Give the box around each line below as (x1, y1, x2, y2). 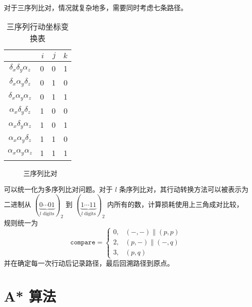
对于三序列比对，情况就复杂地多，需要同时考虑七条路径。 (4, 2, 187, 12)
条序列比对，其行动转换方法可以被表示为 (119, 184, 249, 194)
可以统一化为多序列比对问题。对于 (4, 184, 113, 194)
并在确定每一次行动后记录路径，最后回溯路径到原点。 (4, 257, 174, 268)
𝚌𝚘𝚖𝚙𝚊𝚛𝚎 (70, 239, 96, 246)
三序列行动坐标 (6, 20, 61, 32)
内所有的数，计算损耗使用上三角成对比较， (107, 199, 243, 209)
